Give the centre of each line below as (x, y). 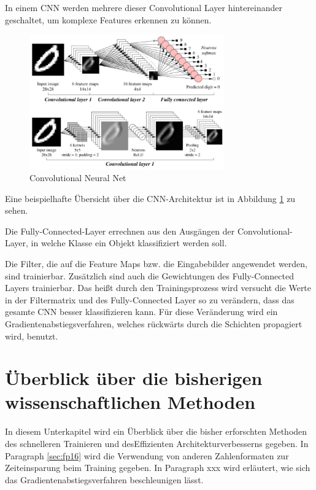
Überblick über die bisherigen (134, 378)
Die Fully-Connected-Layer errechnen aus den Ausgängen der (120, 231)
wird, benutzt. (32, 336)
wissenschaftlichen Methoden (130, 402)
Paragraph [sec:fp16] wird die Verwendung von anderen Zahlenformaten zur (147, 455)
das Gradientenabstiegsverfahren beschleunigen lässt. (104, 479)
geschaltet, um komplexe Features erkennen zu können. (108, 19)
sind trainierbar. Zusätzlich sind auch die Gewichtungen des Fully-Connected (149, 275)
